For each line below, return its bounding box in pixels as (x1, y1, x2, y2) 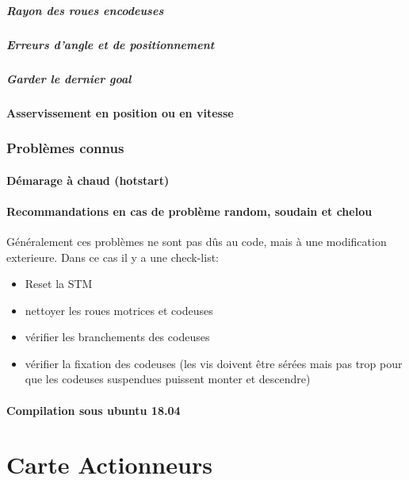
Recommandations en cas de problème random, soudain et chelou (6, 202, 373, 219)
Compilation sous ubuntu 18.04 (6, 401, 181, 418)
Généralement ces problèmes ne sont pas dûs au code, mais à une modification (6, 232, 387, 249)
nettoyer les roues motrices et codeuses (25, 301, 213, 318)
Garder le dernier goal (6, 70, 132, 86)
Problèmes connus (6, 138, 124, 158)
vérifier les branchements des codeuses (25, 328, 210, 345)
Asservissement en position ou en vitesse (6, 104, 234, 121)
